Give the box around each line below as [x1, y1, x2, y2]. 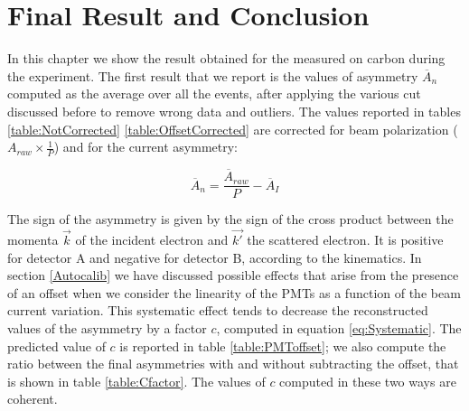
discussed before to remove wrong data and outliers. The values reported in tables [7, 101, 461, 120]
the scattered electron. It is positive [247, 230, 444, 249]
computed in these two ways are [279, 371, 456, 390]
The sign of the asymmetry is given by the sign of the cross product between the [7, 210, 454, 229]
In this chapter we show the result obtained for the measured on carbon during [7, 49, 446, 68]
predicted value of [7, 336, 106, 355]
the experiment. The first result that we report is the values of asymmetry [7, 66, 418, 85]
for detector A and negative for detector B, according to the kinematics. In [7, 248, 422, 266]
